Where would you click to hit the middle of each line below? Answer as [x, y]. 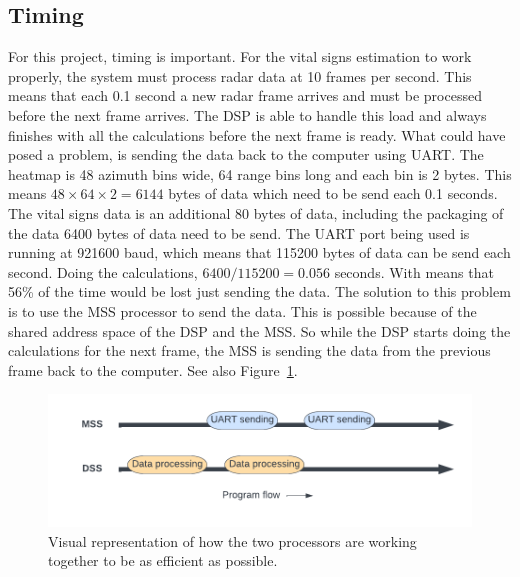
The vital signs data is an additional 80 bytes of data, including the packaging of [256, 212]
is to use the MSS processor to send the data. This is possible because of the [242, 310]
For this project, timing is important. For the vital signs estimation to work [240, 56]
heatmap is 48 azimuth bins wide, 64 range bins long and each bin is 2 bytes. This [260, 173]
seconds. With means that [414, 271]
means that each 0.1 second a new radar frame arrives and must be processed [245, 95]
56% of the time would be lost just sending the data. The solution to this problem [259, 291]
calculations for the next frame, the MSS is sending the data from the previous [249, 350]
